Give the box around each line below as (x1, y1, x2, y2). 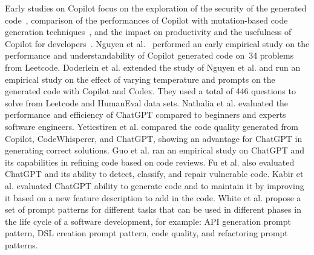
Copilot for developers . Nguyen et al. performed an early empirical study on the (5, 37, 310, 50)
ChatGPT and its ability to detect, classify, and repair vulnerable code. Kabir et (5, 167, 304, 180)
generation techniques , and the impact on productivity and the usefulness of (5, 25, 292, 38)
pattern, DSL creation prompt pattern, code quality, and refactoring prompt (5, 227, 288, 239)
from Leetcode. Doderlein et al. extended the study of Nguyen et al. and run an (5, 60, 301, 73)
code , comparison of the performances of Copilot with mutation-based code (5, 13, 288, 26)
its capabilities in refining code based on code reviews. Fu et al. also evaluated (5, 155, 295, 168)
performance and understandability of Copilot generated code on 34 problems (5, 49, 294, 62)
